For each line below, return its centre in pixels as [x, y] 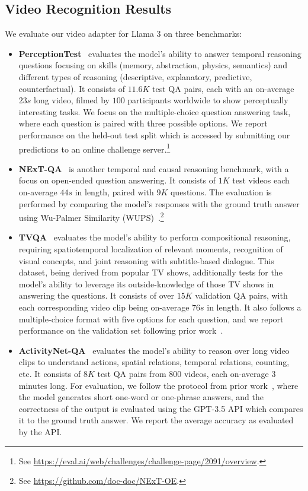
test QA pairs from [132, 373]
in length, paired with [114, 191]
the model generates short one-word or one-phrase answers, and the [141, 397]
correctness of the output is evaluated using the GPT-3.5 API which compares [161, 408]
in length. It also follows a [254, 307]
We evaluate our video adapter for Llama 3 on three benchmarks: [123, 34]
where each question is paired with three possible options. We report [143, 123]
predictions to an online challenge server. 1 [94, 148]
